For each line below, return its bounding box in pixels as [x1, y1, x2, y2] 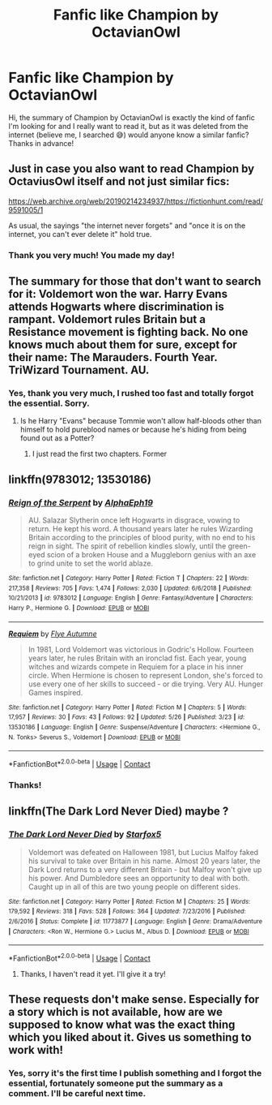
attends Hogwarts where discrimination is [8, 300, 224, 314]
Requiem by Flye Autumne [8, 629, 97, 638]
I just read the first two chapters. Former [32, 449, 168, 459]
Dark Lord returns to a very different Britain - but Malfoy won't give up [28, 864, 262, 874]
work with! [8, 1043, 63, 1057]
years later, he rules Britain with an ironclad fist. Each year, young [28, 653, 247, 663]
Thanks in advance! [8, 138, 74, 148]
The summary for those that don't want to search [8, 274, 261, 289]
